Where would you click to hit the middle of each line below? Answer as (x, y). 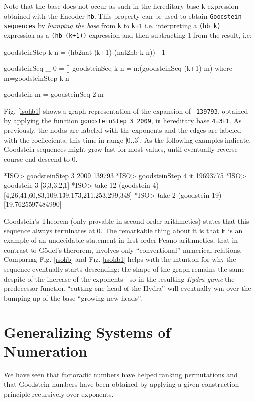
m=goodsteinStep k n (37, 77)
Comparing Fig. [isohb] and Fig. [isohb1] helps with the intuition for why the (120, 259)
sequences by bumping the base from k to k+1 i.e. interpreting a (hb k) (112, 25)
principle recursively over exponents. (59, 393)
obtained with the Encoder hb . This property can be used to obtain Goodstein (123, 15)
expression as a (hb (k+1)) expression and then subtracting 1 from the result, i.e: (128, 35)
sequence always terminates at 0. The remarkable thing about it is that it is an (123, 230)
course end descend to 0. (41, 159)
